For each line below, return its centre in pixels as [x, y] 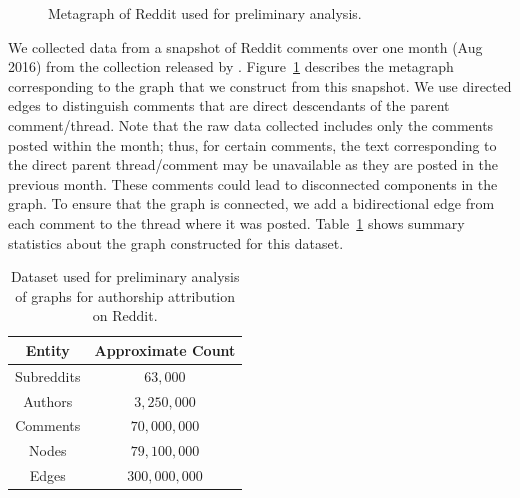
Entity [47, 349]
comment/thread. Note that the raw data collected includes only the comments [251, 124]
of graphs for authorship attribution [125, 295]
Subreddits [48, 375]
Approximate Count [165, 349]
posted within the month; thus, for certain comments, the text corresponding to [252, 144]
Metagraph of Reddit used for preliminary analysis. [205, 13]
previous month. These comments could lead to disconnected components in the [253, 183]
